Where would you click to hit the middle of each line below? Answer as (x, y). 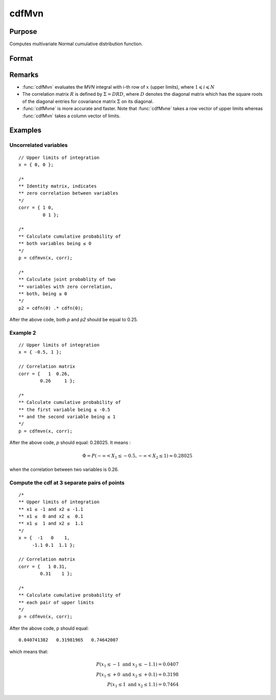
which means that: (29, 651)
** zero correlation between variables (68, 193)
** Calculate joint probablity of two (67, 280)
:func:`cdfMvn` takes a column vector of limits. (71, 116)
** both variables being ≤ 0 (55, 244)
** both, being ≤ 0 (43, 294)
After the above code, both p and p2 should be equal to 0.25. (74, 320)
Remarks (24, 75)
